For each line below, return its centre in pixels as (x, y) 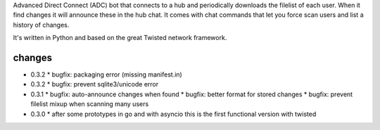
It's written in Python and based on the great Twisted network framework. (120, 38)
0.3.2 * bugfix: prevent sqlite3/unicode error (94, 84)
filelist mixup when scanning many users (90, 104)
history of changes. (41, 25)
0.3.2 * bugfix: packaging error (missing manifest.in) (106, 74)
